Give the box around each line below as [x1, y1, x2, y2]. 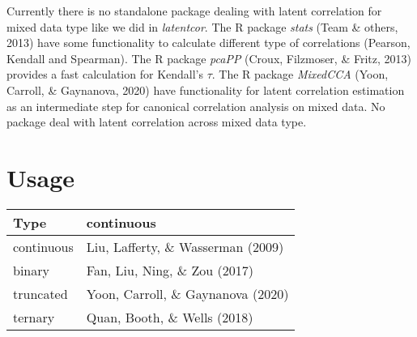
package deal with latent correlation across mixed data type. [6, 113, 307, 130]
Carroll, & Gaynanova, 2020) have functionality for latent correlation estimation [6, 81, 405, 98]
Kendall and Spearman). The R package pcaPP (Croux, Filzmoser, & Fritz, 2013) [6, 49, 411, 66]
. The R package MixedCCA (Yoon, [211, 66, 389, 83]
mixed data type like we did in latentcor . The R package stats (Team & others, [6, 18, 398, 35]
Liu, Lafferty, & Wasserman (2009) [86, 237, 284, 256]
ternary [13, 307, 55, 326]
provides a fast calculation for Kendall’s [6, 66, 203, 83]
